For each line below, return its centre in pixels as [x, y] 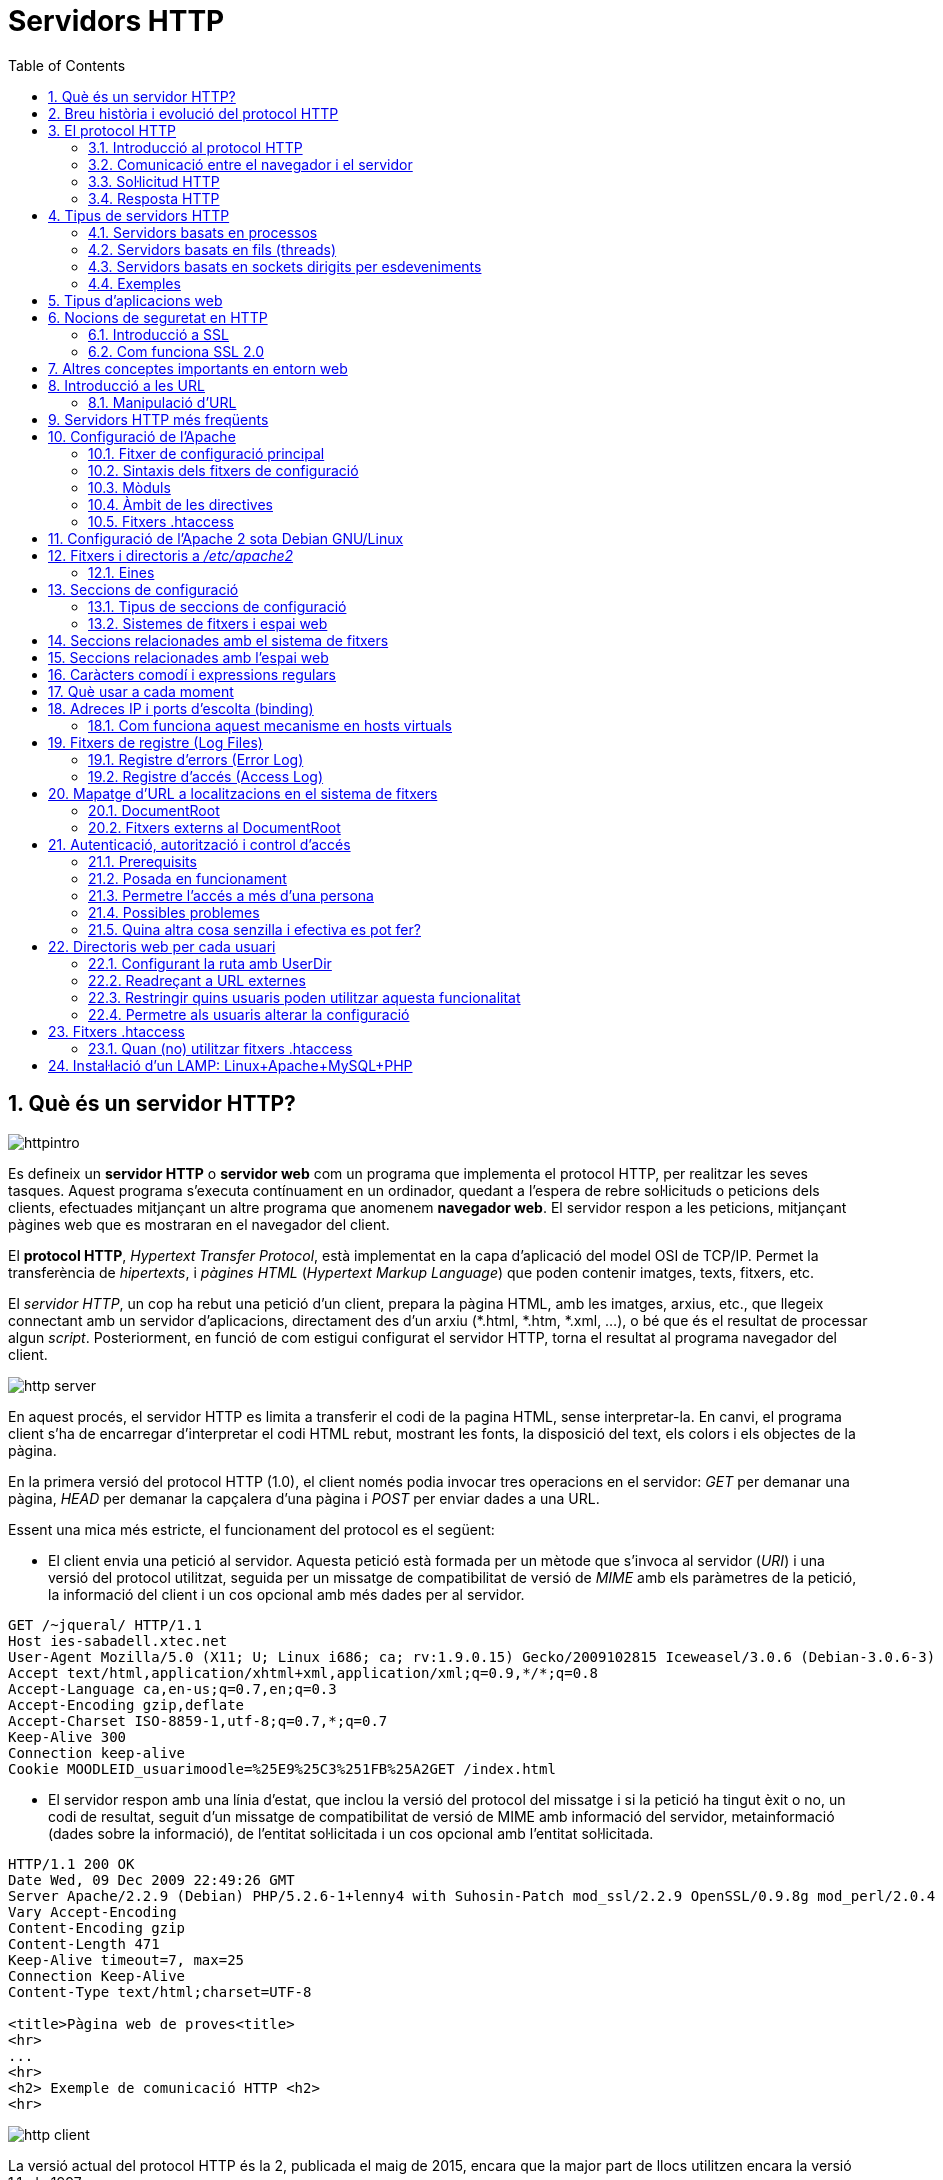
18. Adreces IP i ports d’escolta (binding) [181, 708]
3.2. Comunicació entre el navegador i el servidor [250, 164]
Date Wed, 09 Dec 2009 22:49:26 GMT [151, 1879]
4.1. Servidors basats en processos [203, 232]
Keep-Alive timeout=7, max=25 [126, 1959]
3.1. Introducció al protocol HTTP [195, 147]
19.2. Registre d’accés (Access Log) [206, 776]
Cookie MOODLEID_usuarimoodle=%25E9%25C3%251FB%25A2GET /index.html [282, 1768]
